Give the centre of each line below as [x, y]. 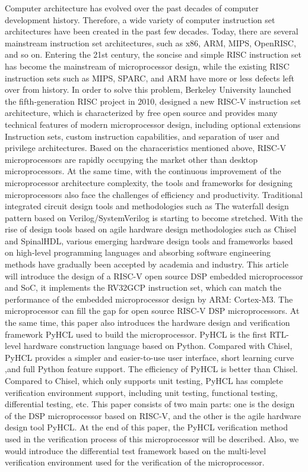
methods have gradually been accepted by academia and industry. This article [147, 264]
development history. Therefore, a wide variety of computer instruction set [140, 19]
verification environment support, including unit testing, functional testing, [141, 392]
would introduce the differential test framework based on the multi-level [136, 450]
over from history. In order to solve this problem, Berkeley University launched [148, 89]
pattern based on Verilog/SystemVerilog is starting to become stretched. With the [154, 217]
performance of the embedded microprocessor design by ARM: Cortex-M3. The [149, 299]
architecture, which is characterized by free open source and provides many [141, 113]
